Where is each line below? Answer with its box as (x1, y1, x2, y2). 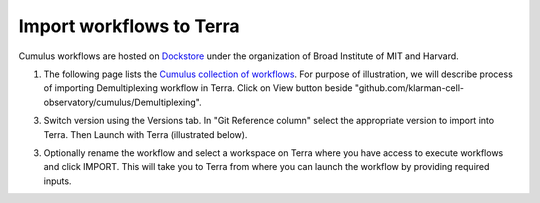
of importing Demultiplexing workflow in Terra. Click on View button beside (43, 82, 353, 94)
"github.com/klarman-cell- (354, 82, 465, 94)
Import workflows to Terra (18, 15, 240, 37)
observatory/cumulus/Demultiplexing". (43, 96, 202, 108)
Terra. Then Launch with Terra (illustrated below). (43, 128, 248, 140)
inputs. (43, 175, 72, 187)
